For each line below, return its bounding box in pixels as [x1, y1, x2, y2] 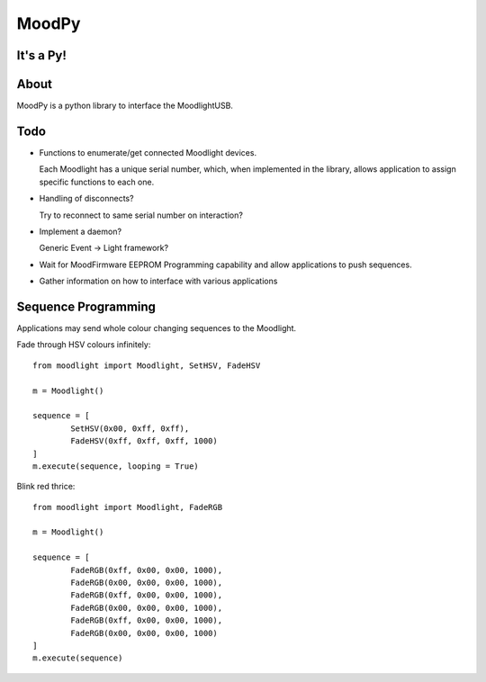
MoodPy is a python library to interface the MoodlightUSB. [16, 100, 234, 112]
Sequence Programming [16, 299, 157, 314]
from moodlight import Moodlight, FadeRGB [32, 502, 223, 512]
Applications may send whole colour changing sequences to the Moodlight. [16, 323, 297, 334]
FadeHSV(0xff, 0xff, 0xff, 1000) [70, 436, 218, 446]
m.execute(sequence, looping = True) [32, 461, 200, 471]
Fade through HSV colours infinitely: [16, 339, 151, 350]
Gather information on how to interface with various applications [39, 275, 278, 287]
